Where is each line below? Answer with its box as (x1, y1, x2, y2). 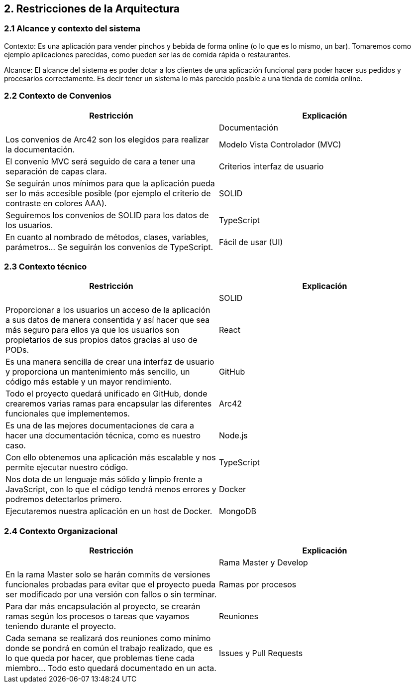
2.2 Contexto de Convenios (4, 91, 112, 101)
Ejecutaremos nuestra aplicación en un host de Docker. (5, 506, 212, 517)
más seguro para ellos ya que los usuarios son (5, 325, 180, 335)
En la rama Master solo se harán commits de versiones (5, 569, 210, 580)
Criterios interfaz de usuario (219, 161, 324, 171)
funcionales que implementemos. (5, 409, 130, 419)
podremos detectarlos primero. (5, 494, 122, 505)
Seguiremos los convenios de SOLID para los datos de (5, 210, 209, 220)
